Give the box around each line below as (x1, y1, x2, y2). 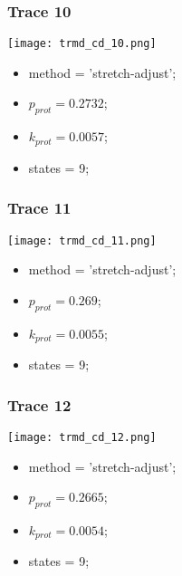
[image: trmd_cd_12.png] (7, 430, 157, 444)
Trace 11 (7, 197, 72, 219)
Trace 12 (7, 393, 72, 416)
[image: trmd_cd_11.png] (7, 234, 157, 247)
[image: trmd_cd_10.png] (7, 37, 157, 51)
